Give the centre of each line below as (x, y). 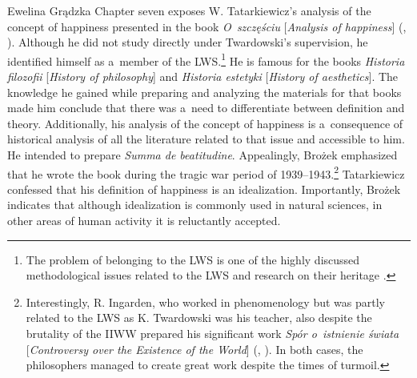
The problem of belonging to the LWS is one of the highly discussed (193, 259)
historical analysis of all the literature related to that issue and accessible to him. (206, 139)
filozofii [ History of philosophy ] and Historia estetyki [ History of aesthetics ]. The (203, 76)
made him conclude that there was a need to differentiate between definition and (206, 108)
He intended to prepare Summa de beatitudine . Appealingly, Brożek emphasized (202, 155)
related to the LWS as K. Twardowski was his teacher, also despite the (199, 318)
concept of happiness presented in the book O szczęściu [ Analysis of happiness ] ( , (207, 26)
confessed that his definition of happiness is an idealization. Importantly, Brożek (204, 189)
